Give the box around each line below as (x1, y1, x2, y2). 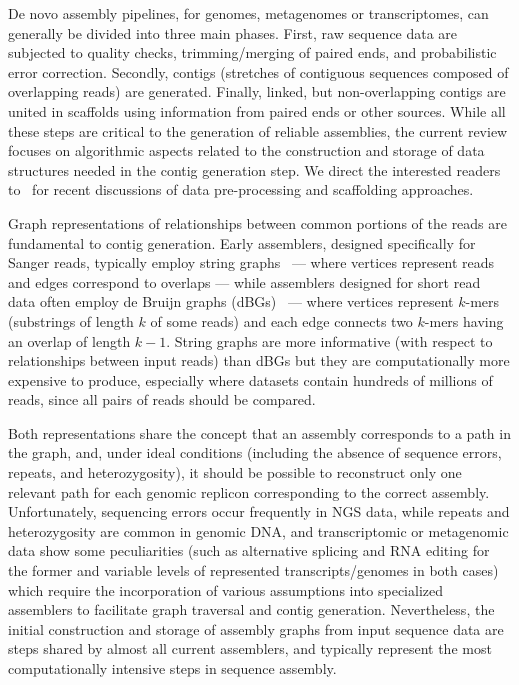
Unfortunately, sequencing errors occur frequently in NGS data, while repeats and (8, 501, 510, 522)
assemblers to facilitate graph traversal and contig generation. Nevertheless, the (8, 599, 495, 620)
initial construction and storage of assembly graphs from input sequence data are (8, 618, 504, 639)
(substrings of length (8, 310, 134, 331)
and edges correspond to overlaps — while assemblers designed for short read (8, 271, 481, 292)
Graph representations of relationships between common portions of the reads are (8, 212, 507, 233)
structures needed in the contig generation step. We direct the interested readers (8, 159, 501, 180)
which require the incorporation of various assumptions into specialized (8, 579, 443, 600)
